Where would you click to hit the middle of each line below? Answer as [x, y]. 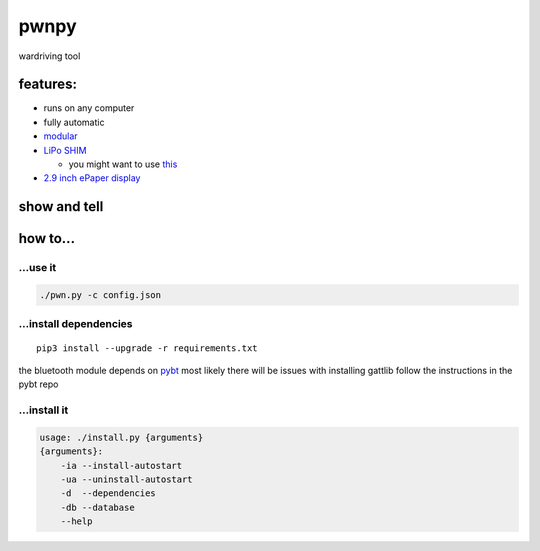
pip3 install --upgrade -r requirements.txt [147, 348]
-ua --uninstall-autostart [127, 479]
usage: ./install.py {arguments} [121, 437]
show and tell [61, 206]
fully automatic [74, 122]
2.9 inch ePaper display [92, 178]
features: [47, 84]
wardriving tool [49, 56]
